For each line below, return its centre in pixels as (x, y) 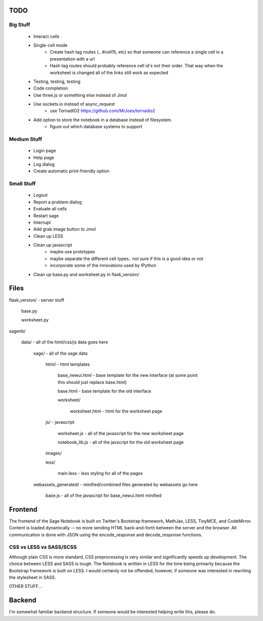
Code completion (51, 88)
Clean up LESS (48, 236)
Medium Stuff (26, 139)
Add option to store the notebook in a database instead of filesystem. (103, 120)
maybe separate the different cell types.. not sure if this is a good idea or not (127, 259)
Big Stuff (19, 25)
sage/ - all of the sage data (60, 353)
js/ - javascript (60, 422)
